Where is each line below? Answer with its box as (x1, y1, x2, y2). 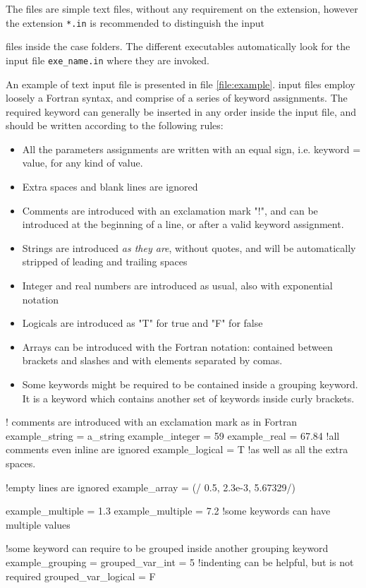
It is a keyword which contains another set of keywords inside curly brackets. (22, 390, 355, 405)
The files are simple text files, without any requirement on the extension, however (6, 1, 358, 16)
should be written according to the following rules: (6, 118, 224, 133)
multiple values (6, 517, 71, 532)
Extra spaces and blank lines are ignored (22, 179, 198, 194)
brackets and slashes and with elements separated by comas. (22, 353, 283, 368)
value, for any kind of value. (22, 155, 143, 170)
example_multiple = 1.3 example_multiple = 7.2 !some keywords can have (6, 503, 331, 518)
